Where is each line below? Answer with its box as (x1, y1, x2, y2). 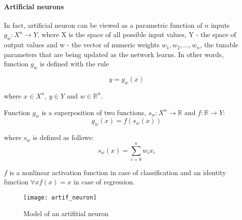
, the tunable (200, 40, 239, 50)
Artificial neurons (4, 1, 64, 11)
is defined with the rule (40, 59, 109, 69)
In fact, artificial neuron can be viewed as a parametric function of (4, 20, 203, 30)
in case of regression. (73, 177, 135, 187)
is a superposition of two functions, (41, 107, 146, 117)
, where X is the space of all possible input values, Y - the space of (37, 29, 236, 40)
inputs (211, 20, 230, 30)
